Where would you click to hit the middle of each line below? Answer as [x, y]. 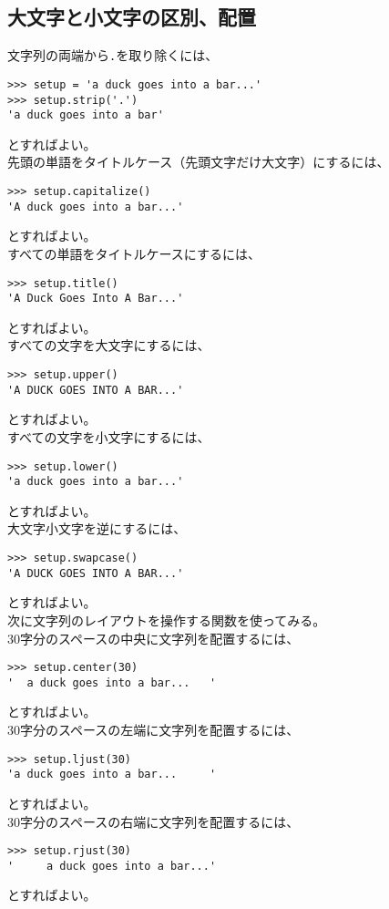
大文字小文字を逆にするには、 [97, 528]
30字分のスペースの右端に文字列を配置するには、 [154, 821]
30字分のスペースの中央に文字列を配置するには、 [154, 638]
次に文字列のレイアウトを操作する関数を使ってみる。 [167, 620]
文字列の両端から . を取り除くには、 [113, 55]
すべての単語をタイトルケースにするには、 [134, 253]
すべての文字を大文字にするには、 [109, 345]
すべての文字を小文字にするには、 [109, 436]
